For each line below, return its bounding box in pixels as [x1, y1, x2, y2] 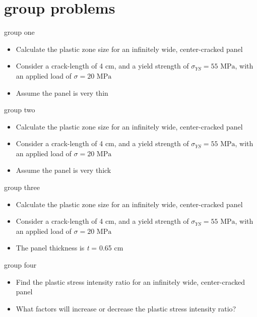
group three [4, 182, 40, 193]
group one [4, 27, 35, 37]
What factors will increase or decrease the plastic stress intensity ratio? [16, 303, 236, 313]
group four [4, 260, 37, 270]
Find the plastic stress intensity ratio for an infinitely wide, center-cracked [16, 276, 245, 287]
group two [4, 104, 35, 115]
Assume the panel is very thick [16, 165, 111, 175]
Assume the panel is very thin [16, 87, 108, 98]
